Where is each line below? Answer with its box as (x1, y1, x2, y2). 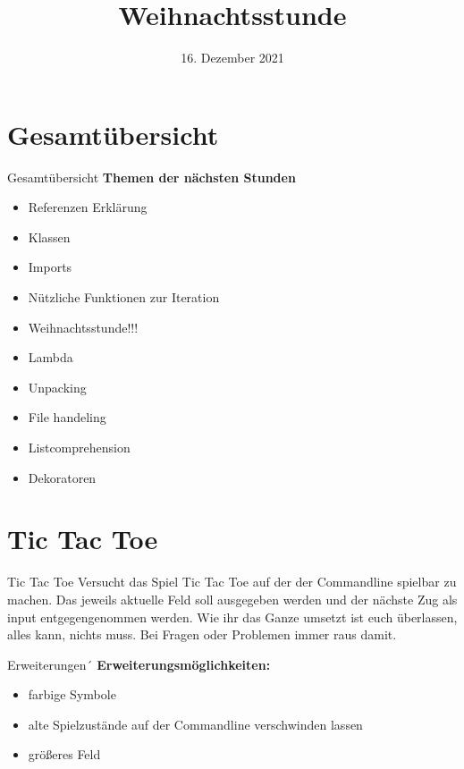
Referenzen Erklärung (28, 198, 148, 216)
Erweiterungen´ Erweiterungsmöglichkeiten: (7, 655, 271, 673)
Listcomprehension (28, 438, 131, 456)
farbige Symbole (28, 685, 116, 704)
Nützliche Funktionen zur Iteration (28, 288, 220, 307)
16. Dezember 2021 (181, 48, 284, 67)
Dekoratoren (28, 468, 97, 486)
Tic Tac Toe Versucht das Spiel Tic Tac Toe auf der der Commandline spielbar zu (7, 572, 457, 591)
